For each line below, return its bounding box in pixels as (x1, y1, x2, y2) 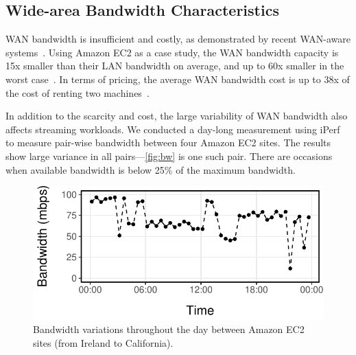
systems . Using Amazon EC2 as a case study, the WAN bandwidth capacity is (5, 45, 339, 59)
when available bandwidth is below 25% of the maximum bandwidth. (5, 162, 296, 176)
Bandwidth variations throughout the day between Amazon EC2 (33, 322, 305, 336)
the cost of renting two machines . (5, 85, 150, 100)
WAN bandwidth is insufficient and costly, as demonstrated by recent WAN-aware (5, 32, 351, 46)
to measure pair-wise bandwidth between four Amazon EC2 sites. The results (5, 135, 331, 150)
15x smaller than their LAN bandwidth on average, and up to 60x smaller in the (5, 58, 344, 73)
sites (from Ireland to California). (33, 335, 174, 350)
